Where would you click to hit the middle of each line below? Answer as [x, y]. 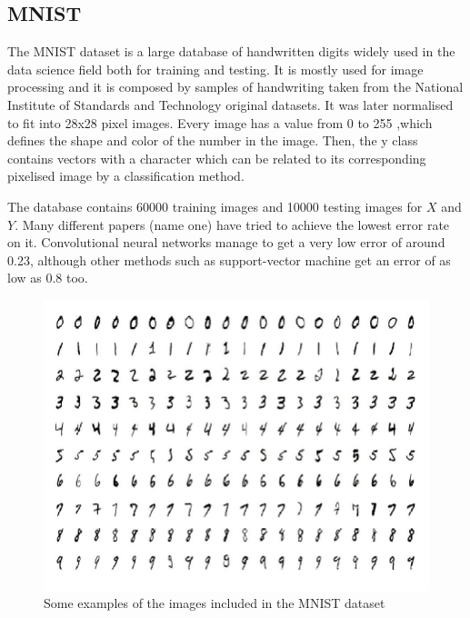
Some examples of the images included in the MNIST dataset [215, 603]
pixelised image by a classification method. [126, 176]
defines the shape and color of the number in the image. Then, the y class [213, 140]
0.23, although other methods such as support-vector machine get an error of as [229, 259]
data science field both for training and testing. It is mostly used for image [215, 69]
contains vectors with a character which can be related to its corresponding [217, 158]
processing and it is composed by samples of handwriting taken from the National [235, 87]
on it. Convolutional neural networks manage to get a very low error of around [226, 242]
